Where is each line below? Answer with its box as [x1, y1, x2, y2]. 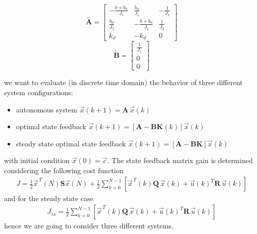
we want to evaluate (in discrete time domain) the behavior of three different [4, 77, 243, 88]
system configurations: [4, 87, 73, 97]
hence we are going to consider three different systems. [4, 220, 174, 231]
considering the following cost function [4, 165, 124, 175]
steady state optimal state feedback [16, 138, 126, 148]
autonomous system [16, 104, 78, 114]
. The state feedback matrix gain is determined [107, 155, 253, 166]
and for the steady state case [4, 192, 94, 203]
